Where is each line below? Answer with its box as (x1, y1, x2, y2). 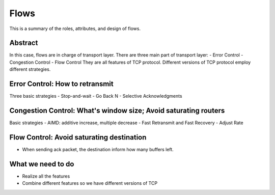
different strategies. (9, 66, 51, 72)
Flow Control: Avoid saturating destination (9, 133, 147, 142)
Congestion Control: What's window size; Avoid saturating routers (9, 106, 225, 115)
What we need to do (9, 159, 74, 168)
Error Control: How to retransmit (9, 79, 114, 89)
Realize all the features (22, 173, 70, 179)
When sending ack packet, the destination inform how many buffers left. (22, 146, 174, 152)
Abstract (9, 39, 38, 47)
